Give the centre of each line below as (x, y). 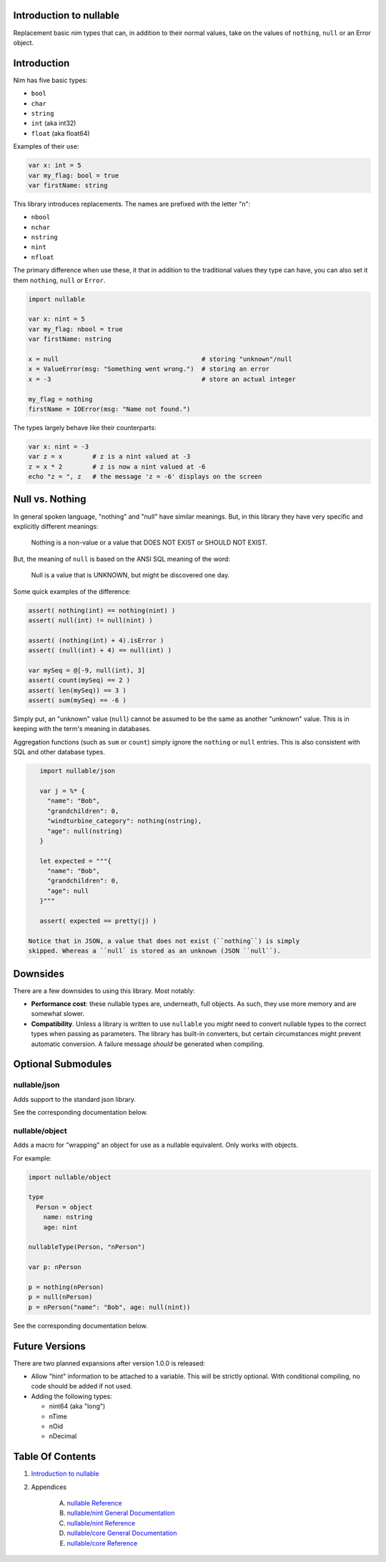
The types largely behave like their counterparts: (85, 427)
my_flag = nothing (60, 399)
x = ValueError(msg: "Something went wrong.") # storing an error (149, 369)
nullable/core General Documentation (122, 1533)
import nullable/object (70, 1177)
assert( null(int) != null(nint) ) (90, 620)
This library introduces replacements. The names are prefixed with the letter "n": (132, 204)
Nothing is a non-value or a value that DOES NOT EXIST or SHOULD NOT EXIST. (149, 542)
